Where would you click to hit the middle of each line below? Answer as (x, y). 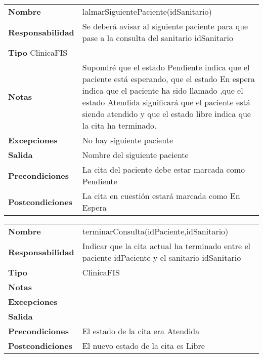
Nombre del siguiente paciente (135, 155)
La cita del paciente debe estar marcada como (164, 169)
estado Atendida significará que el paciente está (166, 102)
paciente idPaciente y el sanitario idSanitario (162, 257)
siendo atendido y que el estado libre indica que (166, 114)
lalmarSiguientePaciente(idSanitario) (147, 11)
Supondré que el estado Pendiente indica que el (166, 67)
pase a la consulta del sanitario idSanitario (158, 38)
